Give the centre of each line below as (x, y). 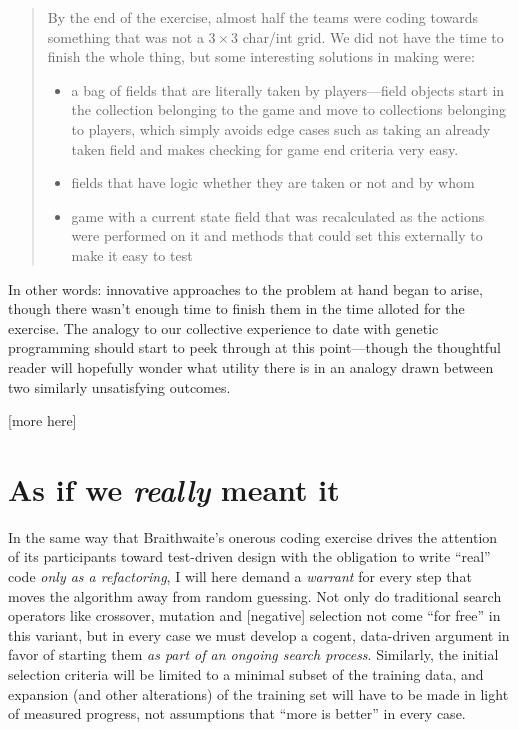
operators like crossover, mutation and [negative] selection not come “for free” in (254, 615)
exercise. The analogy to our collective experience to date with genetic (223, 327)
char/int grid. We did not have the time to (373, 36)
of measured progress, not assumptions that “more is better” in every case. (237, 713)
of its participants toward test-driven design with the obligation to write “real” (249, 556)
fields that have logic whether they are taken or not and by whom (273, 182)
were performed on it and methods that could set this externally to (277, 235)
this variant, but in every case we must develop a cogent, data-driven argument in (259, 634)
